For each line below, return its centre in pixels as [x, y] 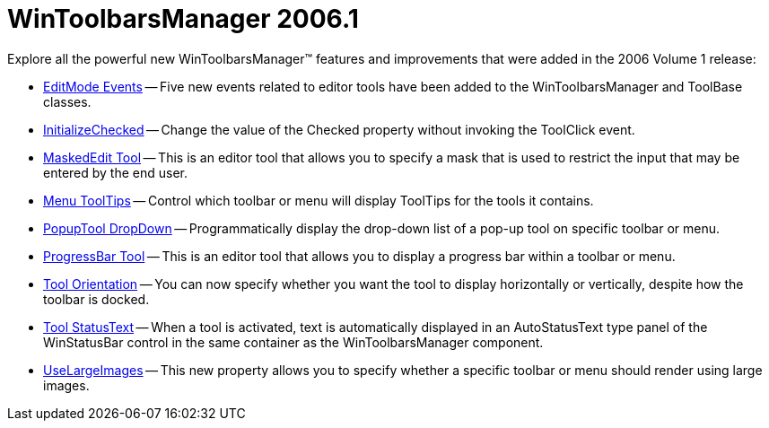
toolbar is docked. [96, 299]
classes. [67, 101]
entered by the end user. [116, 172]
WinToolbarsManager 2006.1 [183, 19]
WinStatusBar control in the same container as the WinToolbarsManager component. [293, 342]
